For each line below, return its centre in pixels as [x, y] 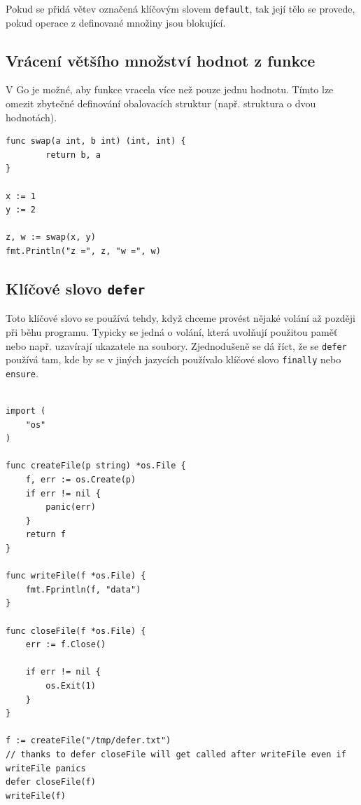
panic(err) [71, 507]
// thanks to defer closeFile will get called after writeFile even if [176, 754]
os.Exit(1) [71, 685]
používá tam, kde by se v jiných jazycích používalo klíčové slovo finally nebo [174, 359]
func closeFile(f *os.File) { [76, 631]
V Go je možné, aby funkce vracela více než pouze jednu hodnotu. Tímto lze [170, 89]
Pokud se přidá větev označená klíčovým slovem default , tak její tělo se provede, [180, 8]
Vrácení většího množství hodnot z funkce [161, 60]
